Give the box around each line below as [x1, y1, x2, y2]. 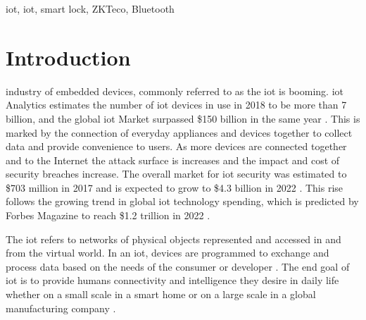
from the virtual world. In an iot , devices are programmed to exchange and [6, 245, 329, 260]
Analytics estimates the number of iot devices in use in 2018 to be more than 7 [6, 97, 347, 112]
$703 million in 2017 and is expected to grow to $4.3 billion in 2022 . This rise [6, 180, 343, 195]
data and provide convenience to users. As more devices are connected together [6, 139, 347, 154]
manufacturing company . [6, 300, 116, 315]
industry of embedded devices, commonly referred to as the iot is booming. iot [6, 83, 343, 98]
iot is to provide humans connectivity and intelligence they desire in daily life [6, 273, 339, 288]
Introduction [6, 42, 131, 71]
